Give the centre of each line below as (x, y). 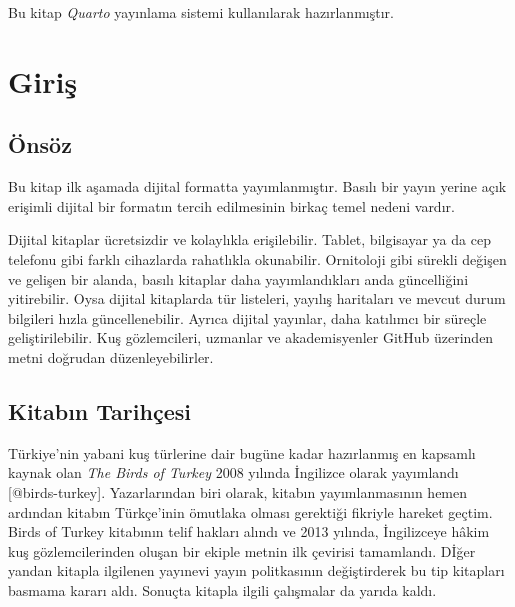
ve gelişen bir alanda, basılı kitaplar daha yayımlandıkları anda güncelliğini (238, 278)
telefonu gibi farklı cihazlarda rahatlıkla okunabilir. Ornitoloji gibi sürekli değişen (257, 258)
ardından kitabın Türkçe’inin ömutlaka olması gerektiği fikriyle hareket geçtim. (250, 511)
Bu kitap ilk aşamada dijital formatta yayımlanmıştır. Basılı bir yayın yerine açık (257, 186)
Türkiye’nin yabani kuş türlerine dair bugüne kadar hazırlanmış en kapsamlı (242, 452)
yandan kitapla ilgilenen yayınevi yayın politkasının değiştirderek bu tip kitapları (256, 570)
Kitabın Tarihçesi (99, 410)
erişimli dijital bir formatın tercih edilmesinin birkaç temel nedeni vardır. (231, 205)
